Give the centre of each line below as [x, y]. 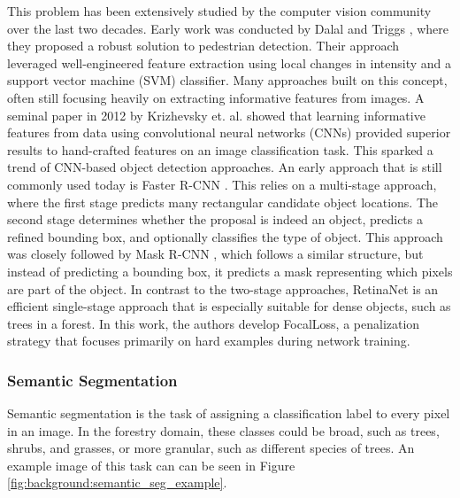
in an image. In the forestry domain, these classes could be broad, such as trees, [223, 430]
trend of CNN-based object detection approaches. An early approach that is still [225, 167]
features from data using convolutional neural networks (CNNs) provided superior [229, 132]
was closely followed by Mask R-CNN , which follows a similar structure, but [215, 254]
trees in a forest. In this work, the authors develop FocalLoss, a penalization [214, 323]
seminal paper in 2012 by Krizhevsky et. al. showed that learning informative [216, 115]
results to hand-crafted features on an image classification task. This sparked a [220, 149]
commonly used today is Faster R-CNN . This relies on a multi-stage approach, [222, 184]
